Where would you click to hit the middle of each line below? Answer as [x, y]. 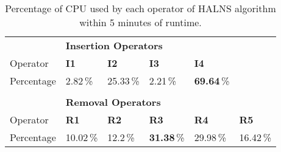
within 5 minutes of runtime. [140, 22]
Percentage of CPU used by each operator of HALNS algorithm [140, 8]
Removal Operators [113, 102]
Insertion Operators [114, 45]
